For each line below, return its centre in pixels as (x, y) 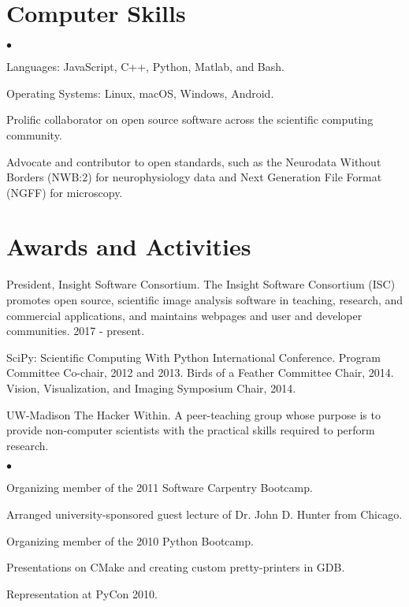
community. (34, 134)
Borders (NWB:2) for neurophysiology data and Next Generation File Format (194, 177)
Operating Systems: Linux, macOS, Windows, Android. (140, 93)
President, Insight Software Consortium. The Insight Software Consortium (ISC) (201, 284)
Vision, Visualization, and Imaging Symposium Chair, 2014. (151, 387)
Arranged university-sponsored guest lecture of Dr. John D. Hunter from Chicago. (204, 514)
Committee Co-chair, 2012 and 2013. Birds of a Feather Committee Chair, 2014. (200, 372)
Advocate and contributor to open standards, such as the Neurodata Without (194, 161)
